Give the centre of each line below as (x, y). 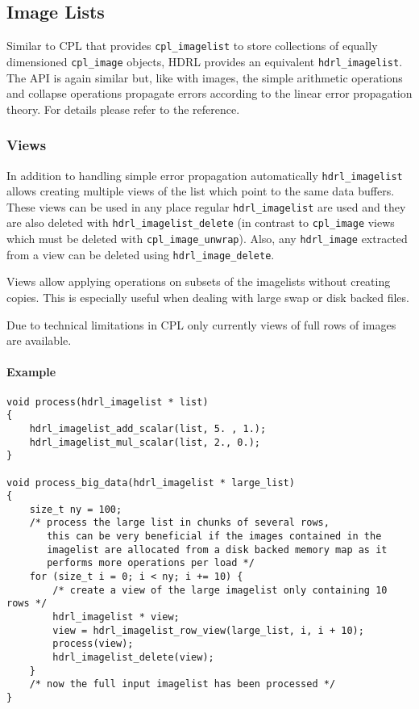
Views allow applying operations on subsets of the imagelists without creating (199, 281)
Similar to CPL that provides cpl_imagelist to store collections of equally (192, 46)
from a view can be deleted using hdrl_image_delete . (141, 254)
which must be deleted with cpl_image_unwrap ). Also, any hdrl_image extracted (207, 239)
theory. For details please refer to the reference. (123, 109)
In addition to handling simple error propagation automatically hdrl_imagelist (205, 175)
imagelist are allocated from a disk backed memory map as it (217, 550)
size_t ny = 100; (76, 509)
